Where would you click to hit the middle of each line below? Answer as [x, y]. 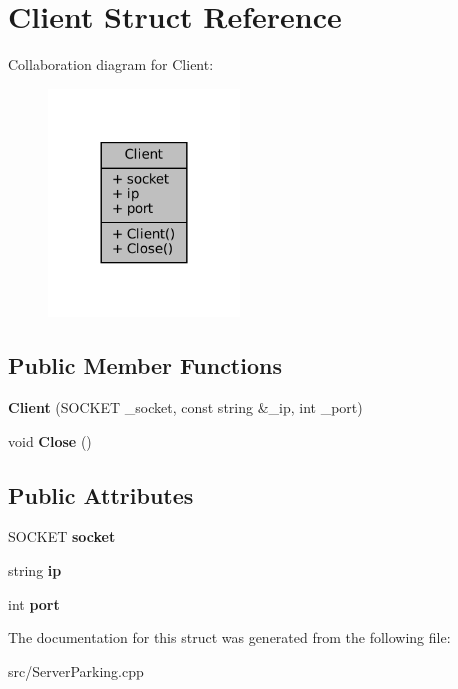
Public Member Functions [145, 365]
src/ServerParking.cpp [76, 670]
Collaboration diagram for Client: [111, 64]
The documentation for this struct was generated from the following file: [229, 637]
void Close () [50, 440]
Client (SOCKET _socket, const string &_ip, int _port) [185, 406]
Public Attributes [101, 494]
